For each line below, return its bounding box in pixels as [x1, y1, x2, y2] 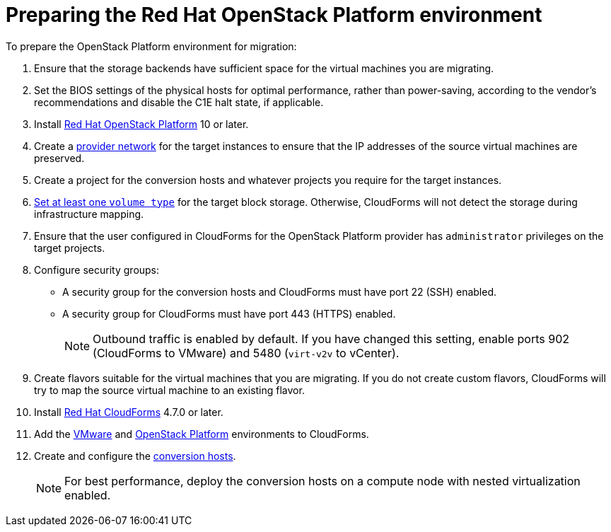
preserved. [34, 151, 85, 164]
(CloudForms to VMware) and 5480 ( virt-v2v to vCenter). [93, 345, 400, 360]
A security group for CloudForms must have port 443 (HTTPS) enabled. [62, 307, 396, 320]
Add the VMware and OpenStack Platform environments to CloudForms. [34, 427, 369, 440]
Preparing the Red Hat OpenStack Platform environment [6, 3, 542, 27]
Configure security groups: [34, 263, 160, 276]
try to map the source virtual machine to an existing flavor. [34, 383, 305, 396]
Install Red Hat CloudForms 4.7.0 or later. [34, 405, 223, 418]
